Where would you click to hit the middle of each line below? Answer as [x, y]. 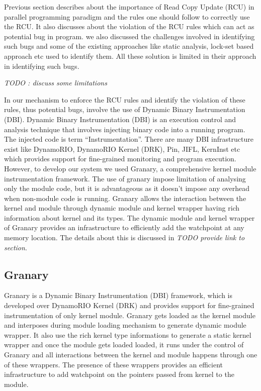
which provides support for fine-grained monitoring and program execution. [120, 159]
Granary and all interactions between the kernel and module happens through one [131, 355]
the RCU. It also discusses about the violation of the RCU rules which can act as [129, 26]
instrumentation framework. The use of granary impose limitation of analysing [125, 178]
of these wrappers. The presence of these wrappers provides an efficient [114, 364]
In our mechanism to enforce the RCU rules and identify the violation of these [125, 99]
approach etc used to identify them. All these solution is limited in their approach [130, 56]
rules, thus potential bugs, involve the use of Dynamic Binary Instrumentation [125, 109]
